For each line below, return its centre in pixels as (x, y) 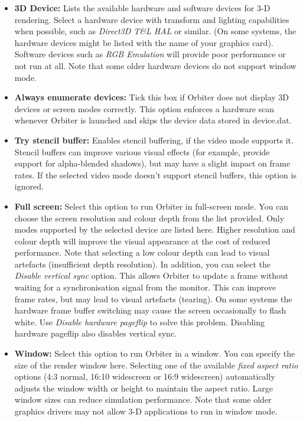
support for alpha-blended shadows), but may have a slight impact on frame (152, 163)
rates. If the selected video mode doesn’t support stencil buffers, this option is (155, 174)
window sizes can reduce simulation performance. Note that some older (143, 399)
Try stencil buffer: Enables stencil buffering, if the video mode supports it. (154, 140)
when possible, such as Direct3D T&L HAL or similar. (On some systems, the (155, 31)
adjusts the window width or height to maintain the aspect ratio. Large (144, 388)
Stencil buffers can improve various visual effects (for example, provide (142, 151)
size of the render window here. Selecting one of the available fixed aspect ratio (156, 365)
